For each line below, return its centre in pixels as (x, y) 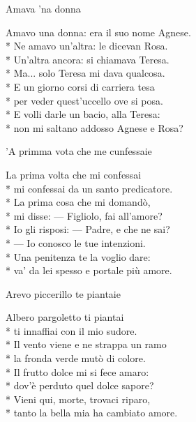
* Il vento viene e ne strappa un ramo (86, 344)
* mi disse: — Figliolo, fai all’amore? (84, 215)
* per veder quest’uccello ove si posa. (84, 100)
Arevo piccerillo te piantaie (63, 293)
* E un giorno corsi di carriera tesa (80, 86)
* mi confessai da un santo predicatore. (89, 188)
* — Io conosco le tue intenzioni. (76, 242)
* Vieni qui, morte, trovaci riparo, (78, 399)
